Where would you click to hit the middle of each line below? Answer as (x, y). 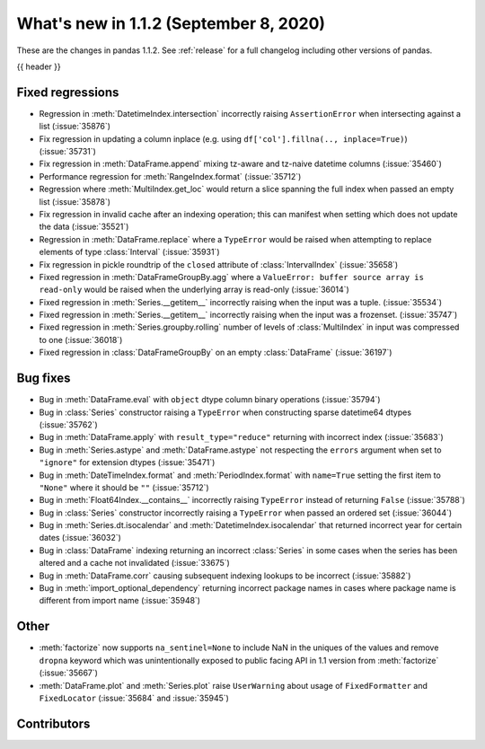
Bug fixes (44, 379)
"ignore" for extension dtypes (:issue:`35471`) (127, 463)
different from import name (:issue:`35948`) (120, 601)
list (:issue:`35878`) (75, 201)
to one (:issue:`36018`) (81, 339)
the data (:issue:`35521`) (84, 227)
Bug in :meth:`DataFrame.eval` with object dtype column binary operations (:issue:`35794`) (210, 400)
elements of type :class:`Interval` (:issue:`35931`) (129, 252)
